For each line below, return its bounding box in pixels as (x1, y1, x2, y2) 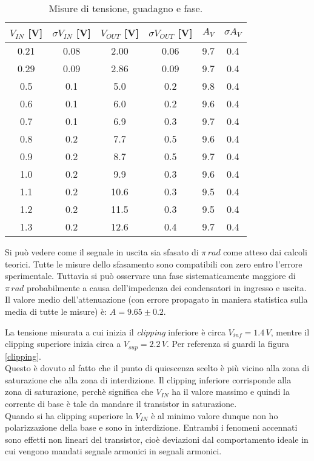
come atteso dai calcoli (223, 246, 307, 258)
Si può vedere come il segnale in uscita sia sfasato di (5, 246, 199, 258)
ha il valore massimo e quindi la (172, 385, 290, 398)
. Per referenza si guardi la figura (167, 337, 289, 350)
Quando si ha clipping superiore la (5, 409, 133, 422)
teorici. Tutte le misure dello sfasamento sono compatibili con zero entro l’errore (5, 257, 302, 270)
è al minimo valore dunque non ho (151, 409, 278, 422)
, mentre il (270, 325, 310, 338)
